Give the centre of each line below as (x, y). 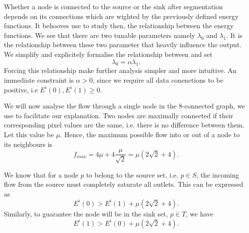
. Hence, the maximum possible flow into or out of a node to (150, 134)
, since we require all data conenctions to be (158, 80)
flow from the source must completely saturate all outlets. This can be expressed (124, 184)
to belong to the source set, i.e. (132, 174)
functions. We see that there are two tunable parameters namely (100, 35)
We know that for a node (41, 174)
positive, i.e (21, 89)
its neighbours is (28, 144)
